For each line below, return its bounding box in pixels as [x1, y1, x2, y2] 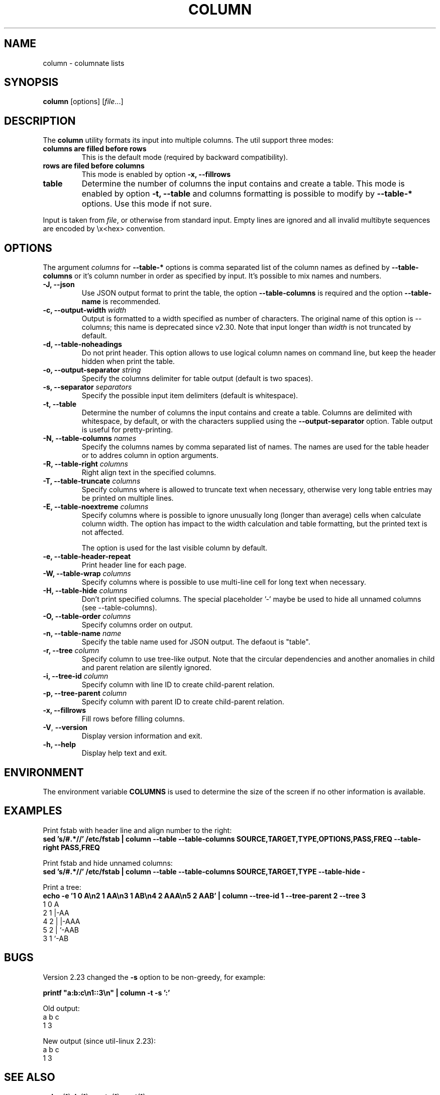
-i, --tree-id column [43, 672, 108, 681]
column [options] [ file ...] [43, 97, 124, 106]
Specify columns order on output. [81, 620, 193, 629]
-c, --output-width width [43, 306, 127, 315]
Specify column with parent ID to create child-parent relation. [81, 697, 284, 706]
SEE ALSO [4, 1071, 55, 1084]
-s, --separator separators [43, 383, 132, 392]
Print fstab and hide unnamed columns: [43, 858, 173, 867]
